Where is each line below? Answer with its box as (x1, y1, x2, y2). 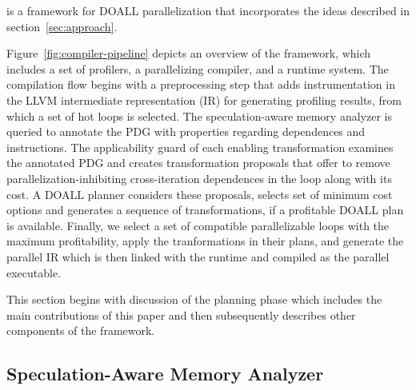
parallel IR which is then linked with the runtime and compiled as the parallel (6, 248, 390, 265)
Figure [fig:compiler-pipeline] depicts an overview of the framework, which (6, 45, 371, 62)
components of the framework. (6, 322, 155, 339)
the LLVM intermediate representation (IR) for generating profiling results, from (6, 91, 402, 108)
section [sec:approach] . (6, 18, 118, 34)
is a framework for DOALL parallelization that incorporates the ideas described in (6, 2, 410, 18)
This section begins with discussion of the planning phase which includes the (6, 291, 382, 308)
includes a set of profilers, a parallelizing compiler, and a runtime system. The (6, 60, 389, 77)
